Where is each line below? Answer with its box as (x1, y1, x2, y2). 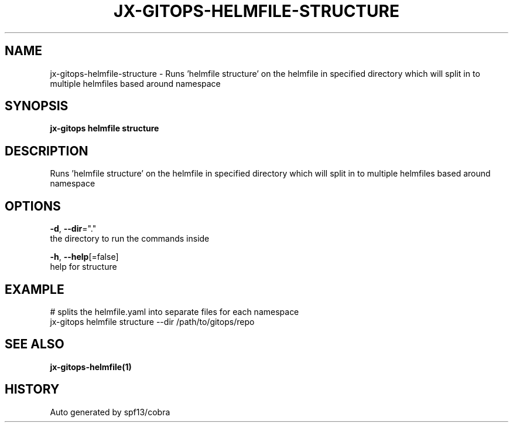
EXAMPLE (5, 282, 64, 297)
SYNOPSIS (5, 99, 69, 114)
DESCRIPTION (5, 143, 88, 158)
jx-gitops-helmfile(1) (50, 361, 132, 372)
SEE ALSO (5, 337, 64, 352)
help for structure (50, 262, 117, 272)
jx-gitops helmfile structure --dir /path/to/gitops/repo (50, 316, 255, 327)
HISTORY (5, 382, 60, 397)
